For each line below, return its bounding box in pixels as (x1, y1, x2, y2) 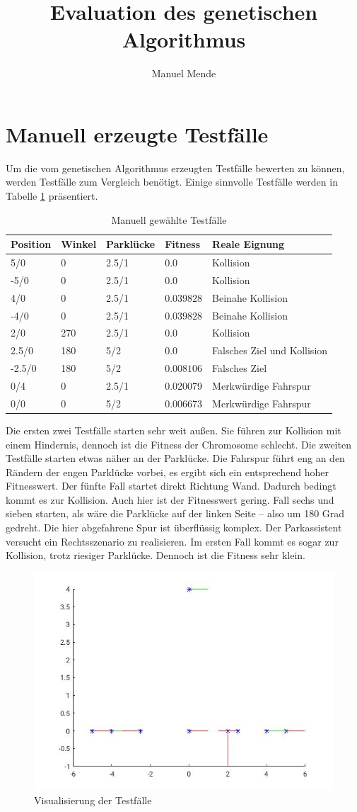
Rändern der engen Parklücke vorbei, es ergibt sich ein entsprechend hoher (6, 464, 329, 479)
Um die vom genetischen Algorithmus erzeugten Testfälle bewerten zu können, (6, 160, 345, 175)
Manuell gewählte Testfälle (111, 212, 227, 227)
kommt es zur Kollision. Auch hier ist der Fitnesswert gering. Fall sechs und (6, 492, 334, 507)
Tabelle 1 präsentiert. (6, 188, 98, 203)
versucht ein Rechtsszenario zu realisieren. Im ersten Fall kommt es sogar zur (6, 534, 339, 548)
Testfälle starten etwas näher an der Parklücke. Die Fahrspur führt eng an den (6, 451, 345, 466)
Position (11, 237, 52, 252)
